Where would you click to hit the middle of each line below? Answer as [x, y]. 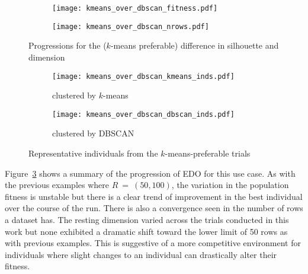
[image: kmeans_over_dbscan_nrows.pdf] [131, 26]
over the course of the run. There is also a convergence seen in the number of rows [154, 208]
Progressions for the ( [68, 45]
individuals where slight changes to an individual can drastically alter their [141, 254]
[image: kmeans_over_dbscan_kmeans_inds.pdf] [143, 76]
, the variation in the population [230, 185]
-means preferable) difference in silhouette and [195, 45]
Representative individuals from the [93, 153]
